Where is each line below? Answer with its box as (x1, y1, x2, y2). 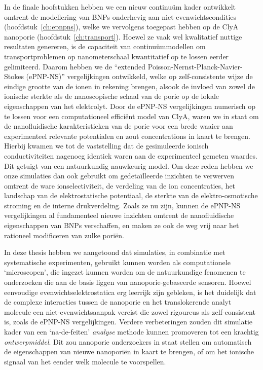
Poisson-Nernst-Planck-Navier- (147, 61, 243, 71)
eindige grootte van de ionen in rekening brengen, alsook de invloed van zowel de (4, 81, 255, 91)
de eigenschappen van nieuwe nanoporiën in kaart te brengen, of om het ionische (4, 346, 254, 357)
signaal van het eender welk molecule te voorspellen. (4, 356, 166, 366)
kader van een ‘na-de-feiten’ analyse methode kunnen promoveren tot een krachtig (4, 326, 259, 337)
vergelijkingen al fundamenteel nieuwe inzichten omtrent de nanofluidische (4, 210, 234, 220)
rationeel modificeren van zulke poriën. (4, 230, 124, 240)
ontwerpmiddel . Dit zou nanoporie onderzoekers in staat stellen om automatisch (4, 336, 252, 347)
